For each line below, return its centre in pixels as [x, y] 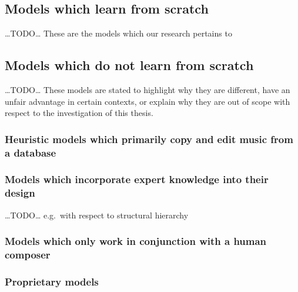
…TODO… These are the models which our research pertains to [118, 33]
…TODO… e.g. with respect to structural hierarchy [97, 215]
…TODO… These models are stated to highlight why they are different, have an [148, 89]
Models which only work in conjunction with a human [136, 241]
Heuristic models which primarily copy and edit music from [149, 139]
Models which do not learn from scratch [129, 65]
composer [28, 255]
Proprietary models [52, 281]
